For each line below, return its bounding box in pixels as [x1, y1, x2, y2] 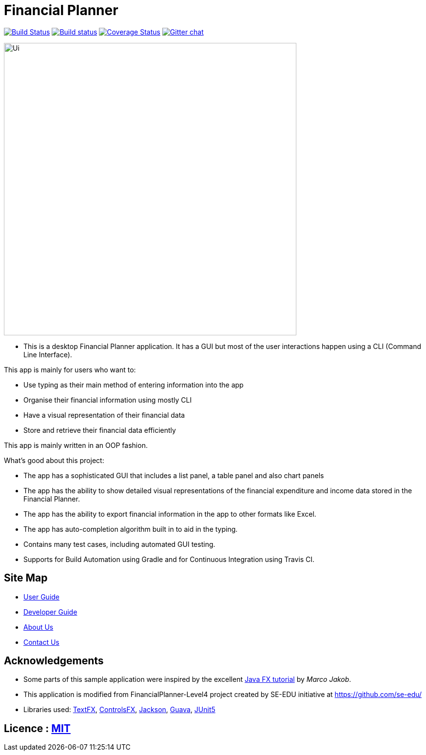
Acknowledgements [4, 655, 104, 667]
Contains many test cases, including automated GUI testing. [23, 540, 215, 548]
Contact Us [23, 638, 59, 646]
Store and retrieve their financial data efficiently [23, 426, 176, 434]
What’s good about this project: [4, 456, 104, 465]
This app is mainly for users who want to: [4, 365, 136, 374]
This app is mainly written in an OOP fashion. [4, 441, 148, 449]
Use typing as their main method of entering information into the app [23, 380, 244, 389]
